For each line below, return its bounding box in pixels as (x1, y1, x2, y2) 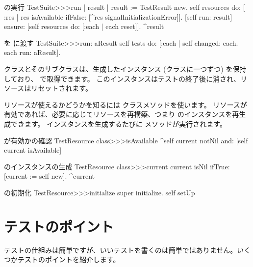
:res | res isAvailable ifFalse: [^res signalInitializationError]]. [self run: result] (4, 11, 232, 22)
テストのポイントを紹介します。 (17, 254, 120, 265)
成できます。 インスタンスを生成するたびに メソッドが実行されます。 (4, 118, 227, 129)
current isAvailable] (4, 145, 62, 155)
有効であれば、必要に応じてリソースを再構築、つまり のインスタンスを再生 (4, 109, 246, 119)
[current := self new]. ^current (4, 171, 95, 181)
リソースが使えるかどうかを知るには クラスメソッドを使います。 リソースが (4, 99, 247, 109)
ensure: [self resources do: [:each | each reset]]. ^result (4, 21, 164, 31)
